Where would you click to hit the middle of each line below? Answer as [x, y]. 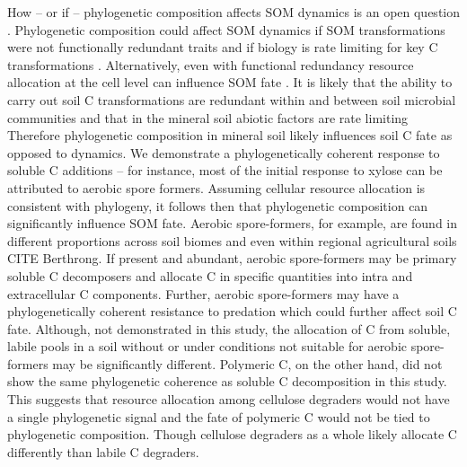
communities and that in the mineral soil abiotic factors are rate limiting [208, 117]
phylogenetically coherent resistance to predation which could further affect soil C [232, 311]
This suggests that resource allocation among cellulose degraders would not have [229, 399]
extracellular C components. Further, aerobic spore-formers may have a [203, 293]
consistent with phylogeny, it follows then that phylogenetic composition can [218, 205]
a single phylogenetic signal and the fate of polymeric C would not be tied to [219, 416]
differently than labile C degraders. [103, 451]
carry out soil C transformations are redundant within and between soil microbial [232, 99]
